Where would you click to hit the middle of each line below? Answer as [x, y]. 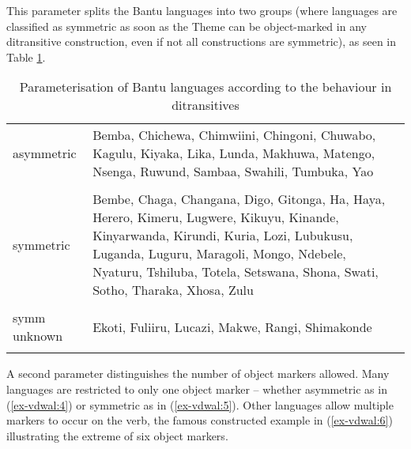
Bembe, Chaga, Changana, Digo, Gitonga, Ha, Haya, [239, 199]
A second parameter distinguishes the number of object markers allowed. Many [198, 374]
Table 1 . [26, 57]
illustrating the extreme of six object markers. [117, 435]
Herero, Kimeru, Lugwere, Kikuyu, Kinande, [216, 217]
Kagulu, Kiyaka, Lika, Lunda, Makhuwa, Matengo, [234, 153]
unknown [38, 336]
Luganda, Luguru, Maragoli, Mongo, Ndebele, [219, 254]
